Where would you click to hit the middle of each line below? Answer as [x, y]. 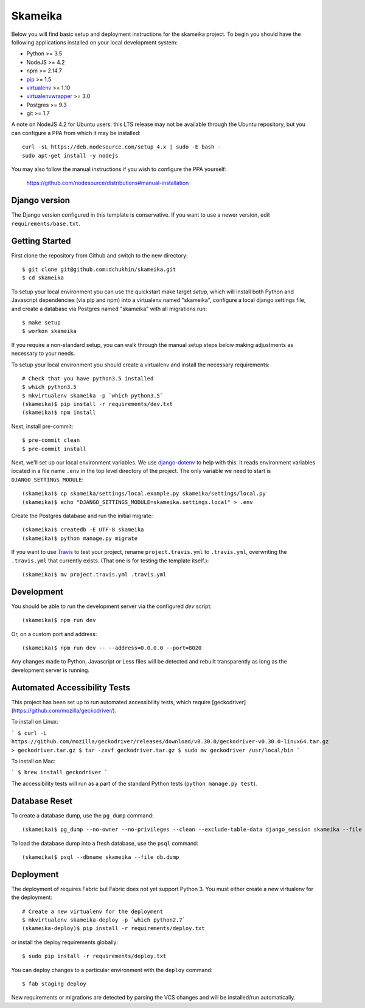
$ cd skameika [43, 278]
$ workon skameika [50, 331]
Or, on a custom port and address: [54, 634]
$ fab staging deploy [54, 984]
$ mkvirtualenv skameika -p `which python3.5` [93, 395]
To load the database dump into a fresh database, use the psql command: [105, 843]
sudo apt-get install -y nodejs [70, 156]
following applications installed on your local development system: [95, 42]
